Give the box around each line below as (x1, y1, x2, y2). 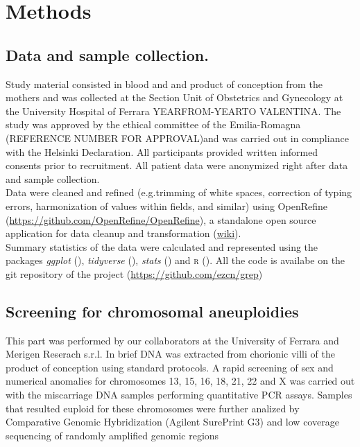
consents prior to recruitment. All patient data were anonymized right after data (6, 158, 348, 173)
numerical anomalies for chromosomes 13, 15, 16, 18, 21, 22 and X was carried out (6, 374, 355, 388)
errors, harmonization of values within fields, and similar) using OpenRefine (6, 198, 327, 213)
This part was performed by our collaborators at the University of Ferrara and (6, 333, 339, 347)
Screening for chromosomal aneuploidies (6, 300, 299, 322)
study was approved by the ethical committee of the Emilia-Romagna (6, 117, 301, 132)
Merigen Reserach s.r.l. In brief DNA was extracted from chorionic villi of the (6, 347, 335, 361)
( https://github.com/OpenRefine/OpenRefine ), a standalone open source (6, 212, 316, 227)
